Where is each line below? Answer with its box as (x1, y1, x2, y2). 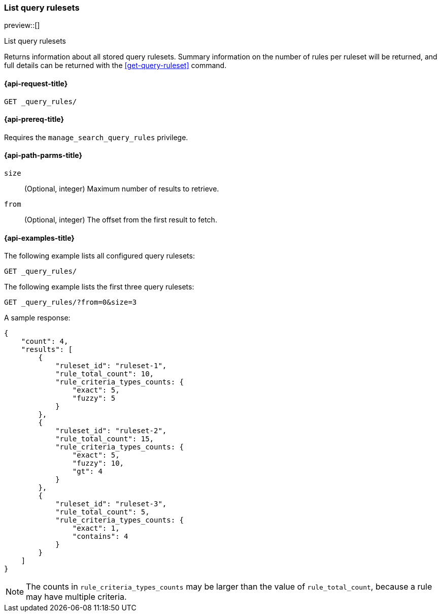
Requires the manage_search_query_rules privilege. (4, 133, 188, 142)
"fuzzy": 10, (72, 459, 124, 468)
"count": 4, (21, 337, 69, 346)
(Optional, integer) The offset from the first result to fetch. (24, 215, 217, 224)
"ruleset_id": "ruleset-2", (55, 427, 167, 435)
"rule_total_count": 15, (55, 435, 154, 443)
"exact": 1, (72, 524, 120, 533)
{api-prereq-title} (4, 115, 64, 124)
